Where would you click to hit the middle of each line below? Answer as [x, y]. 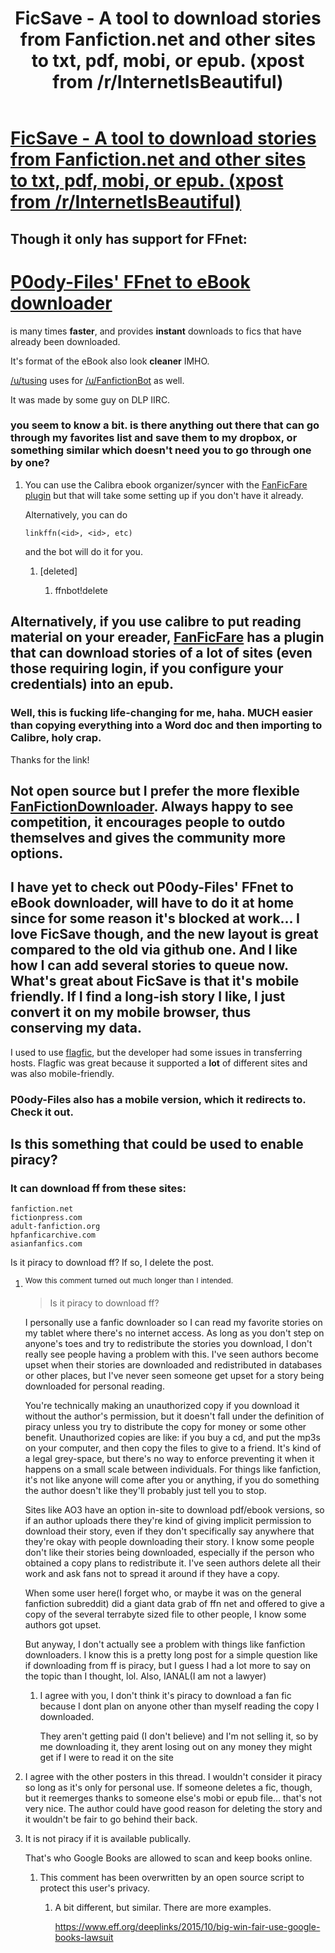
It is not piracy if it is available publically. [108, 1838]
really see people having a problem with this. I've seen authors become [171, 1354]
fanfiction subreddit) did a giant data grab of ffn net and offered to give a [174, 1603]
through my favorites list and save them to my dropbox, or [154, 438]
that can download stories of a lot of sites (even [161, 653]
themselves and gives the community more [148, 837]
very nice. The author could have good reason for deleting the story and [173, 1808]
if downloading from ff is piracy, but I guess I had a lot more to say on [167, 1665]
